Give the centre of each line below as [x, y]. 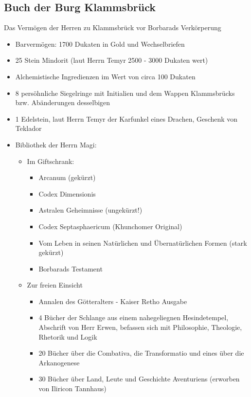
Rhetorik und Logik [68, 336]
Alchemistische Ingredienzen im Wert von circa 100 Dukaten [105, 76]
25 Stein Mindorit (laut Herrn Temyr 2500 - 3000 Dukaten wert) [112, 60]
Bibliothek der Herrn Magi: [56, 144]
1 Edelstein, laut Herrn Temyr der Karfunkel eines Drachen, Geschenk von [126, 118]
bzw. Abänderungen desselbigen [63, 102]
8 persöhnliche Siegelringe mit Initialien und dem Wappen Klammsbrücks [125, 93]
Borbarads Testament [71, 268]
